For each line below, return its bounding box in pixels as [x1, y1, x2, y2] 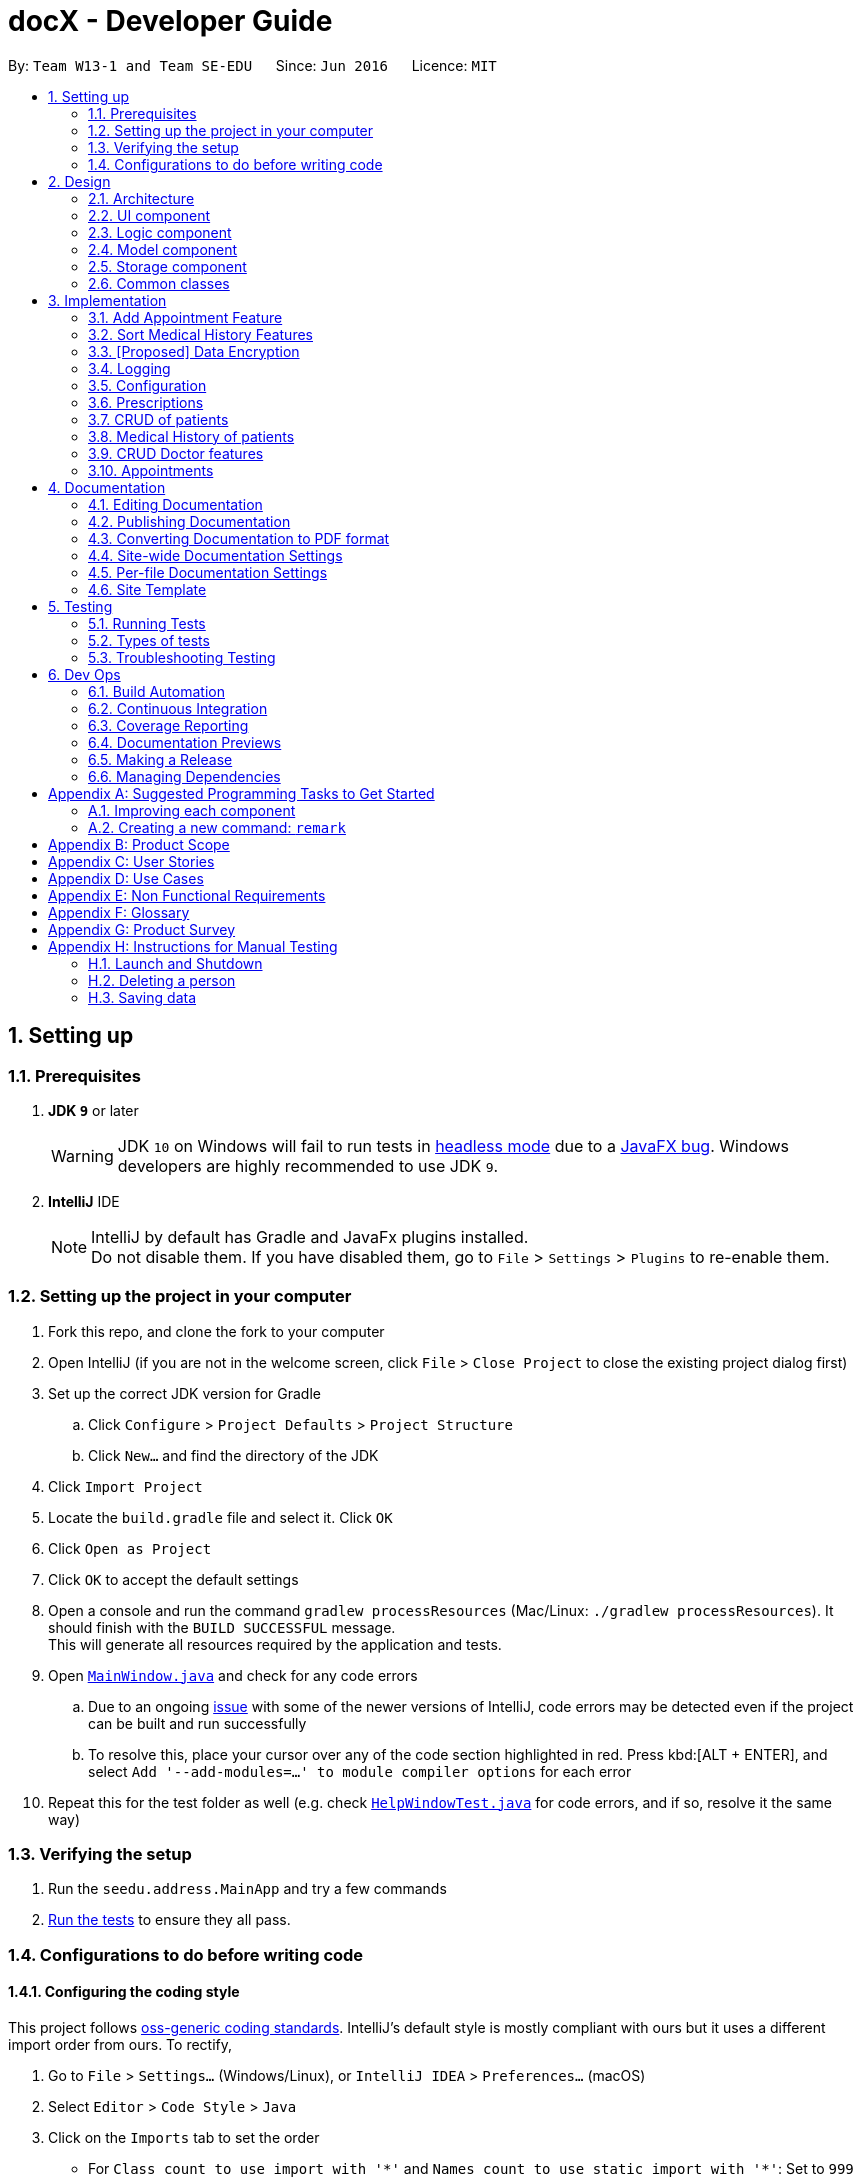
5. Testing [48, 597, 113, 615]
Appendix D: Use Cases [48, 869, 204, 887]
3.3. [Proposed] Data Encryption [88, 342, 300, 360]
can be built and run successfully [88, 1714, 307, 1732]
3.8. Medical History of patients [88, 427, 295, 445]
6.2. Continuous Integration [88, 699, 268, 717]
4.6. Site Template [88, 580, 207, 598]
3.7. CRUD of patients [88, 410, 229, 428]
